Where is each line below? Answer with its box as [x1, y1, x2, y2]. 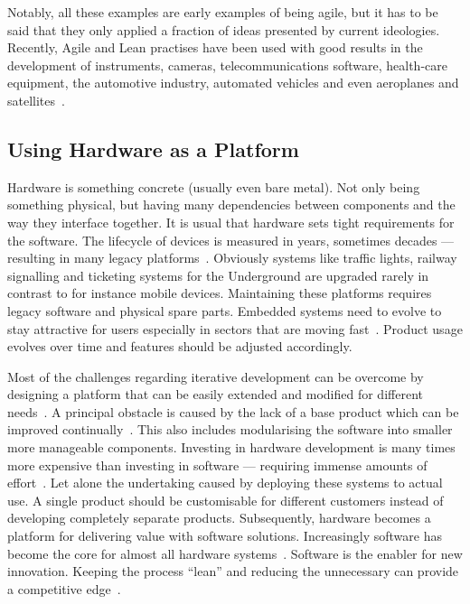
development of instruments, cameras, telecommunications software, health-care [7, 55, 447, 74]
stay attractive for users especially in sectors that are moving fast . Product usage [7, 319, 463, 338]
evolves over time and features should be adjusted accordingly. [7, 337, 352, 356]
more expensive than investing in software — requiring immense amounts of [7, 455, 428, 474]
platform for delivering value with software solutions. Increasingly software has [7, 526, 442, 545]
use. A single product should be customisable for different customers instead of [7, 490, 444, 509]
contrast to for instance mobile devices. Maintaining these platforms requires [7, 283, 432, 302]
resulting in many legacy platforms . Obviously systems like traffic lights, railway [7, 248, 457, 267]
